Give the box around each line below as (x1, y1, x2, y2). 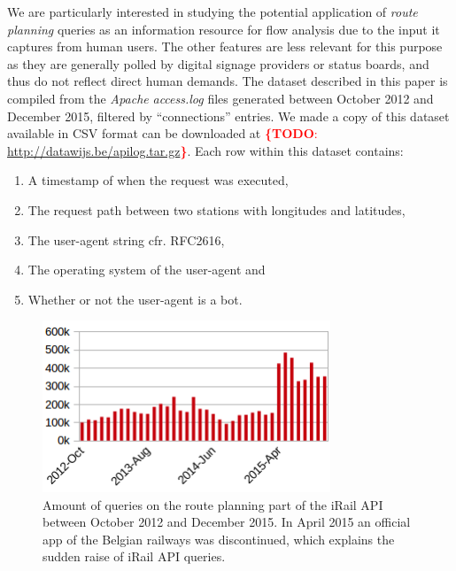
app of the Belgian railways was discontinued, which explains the (43, 529, 395, 548)
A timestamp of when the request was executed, (27, 171, 289, 189)
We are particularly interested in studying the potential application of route (7, 3, 418, 20)
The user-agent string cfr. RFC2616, (27, 230, 225, 249)
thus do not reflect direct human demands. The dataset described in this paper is (7, 72, 448, 90)
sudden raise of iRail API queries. (43, 547, 226, 566)
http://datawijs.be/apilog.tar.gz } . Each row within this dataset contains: (7, 141, 404, 159)
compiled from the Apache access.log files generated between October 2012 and (7, 89, 434, 107)
